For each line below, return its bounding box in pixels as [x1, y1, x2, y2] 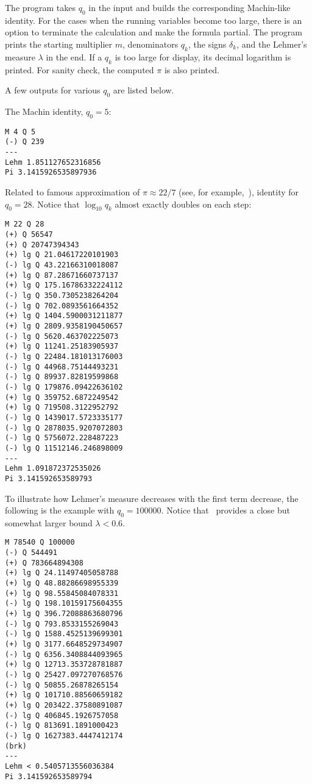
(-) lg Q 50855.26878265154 [5, 680, 119, 689]
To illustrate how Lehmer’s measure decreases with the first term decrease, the [5, 492, 299, 504]
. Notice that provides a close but [161, 504, 290, 517]
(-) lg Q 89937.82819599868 [5, 372, 119, 382]
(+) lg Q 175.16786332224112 [5, 281, 123, 290]
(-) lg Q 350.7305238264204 [5, 291, 119, 300]
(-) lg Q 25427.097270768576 [5, 670, 123, 680]
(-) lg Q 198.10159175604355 [5, 599, 123, 608]
